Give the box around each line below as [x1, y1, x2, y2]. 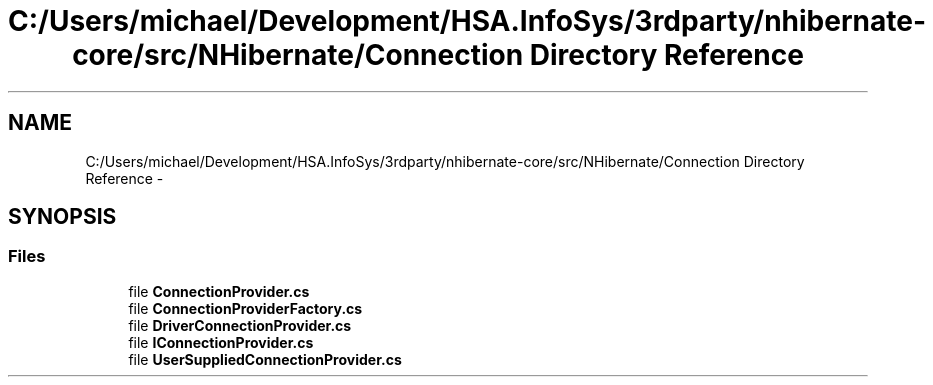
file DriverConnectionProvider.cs [128, 316, 352, 334]
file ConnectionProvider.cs [128, 282, 310, 300]
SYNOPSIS [8, 204, 117, 230]
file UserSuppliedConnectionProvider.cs [128, 350, 402, 368]
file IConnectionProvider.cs [128, 333, 314, 351]
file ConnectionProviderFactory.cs [128, 299, 363, 317]
